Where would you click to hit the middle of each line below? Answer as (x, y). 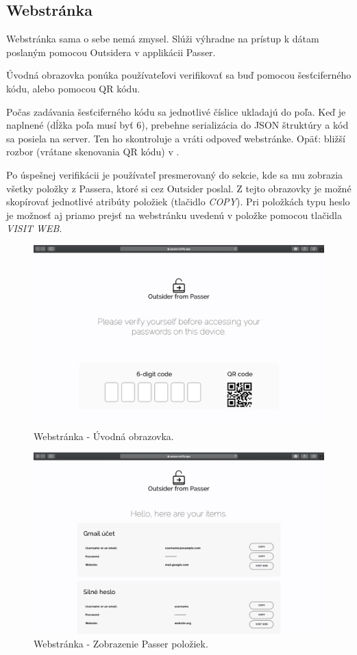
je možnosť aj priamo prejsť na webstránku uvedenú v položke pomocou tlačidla (174, 215)
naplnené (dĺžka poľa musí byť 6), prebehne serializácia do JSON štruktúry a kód (177, 125)
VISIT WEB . (34, 228)
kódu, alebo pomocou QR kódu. (73, 88)
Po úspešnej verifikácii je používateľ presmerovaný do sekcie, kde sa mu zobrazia (175, 174)
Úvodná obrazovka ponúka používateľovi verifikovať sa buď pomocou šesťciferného (179, 75)
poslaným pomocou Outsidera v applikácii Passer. (111, 52)
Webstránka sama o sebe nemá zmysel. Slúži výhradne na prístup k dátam (163, 39)
